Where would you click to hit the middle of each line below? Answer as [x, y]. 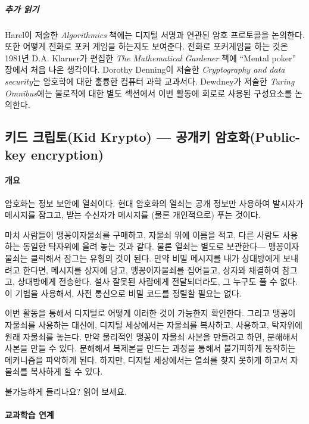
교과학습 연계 [29, 415]
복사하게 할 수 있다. [67, 371]
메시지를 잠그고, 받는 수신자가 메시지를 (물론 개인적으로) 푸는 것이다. [133, 215]
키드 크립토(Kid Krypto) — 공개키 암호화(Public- [153, 137]
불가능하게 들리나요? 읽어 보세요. [66, 391]
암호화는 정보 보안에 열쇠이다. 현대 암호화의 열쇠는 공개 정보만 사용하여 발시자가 [154, 203]
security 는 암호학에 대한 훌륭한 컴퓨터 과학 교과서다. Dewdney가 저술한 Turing [150, 81]
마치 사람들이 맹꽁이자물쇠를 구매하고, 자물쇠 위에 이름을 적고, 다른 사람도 [142, 234]
